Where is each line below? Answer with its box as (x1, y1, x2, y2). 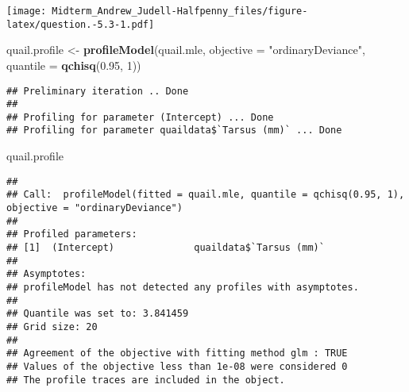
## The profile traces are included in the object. (6, 374, 285, 386)
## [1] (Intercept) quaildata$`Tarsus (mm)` (6, 242, 325, 253)
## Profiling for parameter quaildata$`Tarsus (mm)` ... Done (6, 125, 342, 136)
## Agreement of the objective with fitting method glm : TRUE (6, 348, 348, 359)
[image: (6, 6, 47, 17)
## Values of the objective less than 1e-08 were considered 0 (6, 360, 348, 372)
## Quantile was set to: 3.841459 (6, 308, 189, 320)
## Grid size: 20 (6, 321, 98, 332)
